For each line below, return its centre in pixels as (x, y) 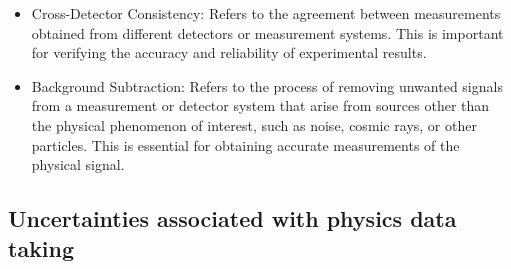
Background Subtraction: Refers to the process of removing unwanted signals (267, 85)
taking (41, 247)
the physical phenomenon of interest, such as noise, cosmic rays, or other (254, 124)
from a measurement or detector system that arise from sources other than (260, 105)
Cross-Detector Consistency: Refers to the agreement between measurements (266, 13)
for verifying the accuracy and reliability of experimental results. (229, 52)
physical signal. (78, 164)
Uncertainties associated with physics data (232, 218)
